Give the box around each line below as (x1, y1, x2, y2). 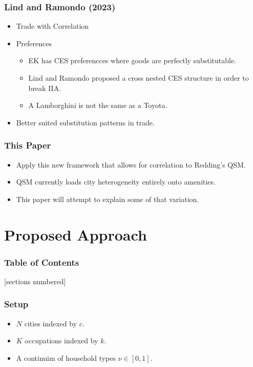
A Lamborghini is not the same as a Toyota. (28, 100, 167, 111)
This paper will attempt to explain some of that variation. (16, 193, 199, 204)
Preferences (16, 38, 52, 48)
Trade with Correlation (16, 21, 89, 31)
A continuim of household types (16, 352, 116, 363)
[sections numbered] (4, 276, 66, 286)
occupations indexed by (25, 335, 98, 346)
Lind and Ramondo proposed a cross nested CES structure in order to (28, 72, 249, 83)
